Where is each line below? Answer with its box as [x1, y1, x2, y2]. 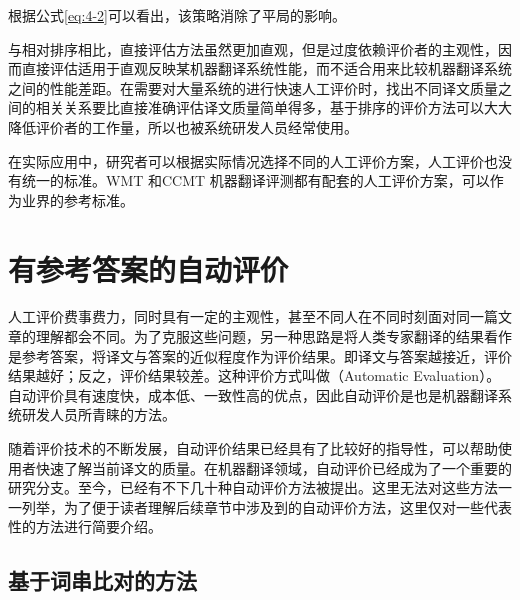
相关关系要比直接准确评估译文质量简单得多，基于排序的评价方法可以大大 [35, 97, 512, 118]
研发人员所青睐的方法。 [21, 404, 176, 425]
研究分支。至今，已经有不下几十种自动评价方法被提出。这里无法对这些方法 [8, 477, 498, 498]
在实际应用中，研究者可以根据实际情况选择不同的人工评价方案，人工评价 [8, 150, 484, 171]
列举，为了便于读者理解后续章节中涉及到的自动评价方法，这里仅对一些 [21, 496, 484, 517]
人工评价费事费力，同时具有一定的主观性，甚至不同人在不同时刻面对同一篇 [8, 306, 498, 327]
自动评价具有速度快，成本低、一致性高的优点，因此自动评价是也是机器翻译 [8, 384, 498, 405]
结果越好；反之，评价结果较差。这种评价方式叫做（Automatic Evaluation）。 [8, 365, 501, 386]
